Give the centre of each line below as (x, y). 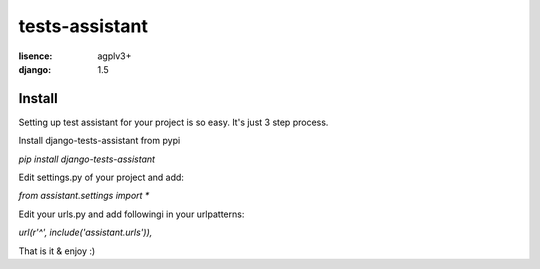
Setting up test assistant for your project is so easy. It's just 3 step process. (173, 122)
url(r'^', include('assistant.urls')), (85, 232)
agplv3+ (114, 56)
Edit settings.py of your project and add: (101, 177)
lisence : (35, 56)
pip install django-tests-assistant (86, 159)
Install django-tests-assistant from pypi (99, 141)
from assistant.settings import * (84, 196)
